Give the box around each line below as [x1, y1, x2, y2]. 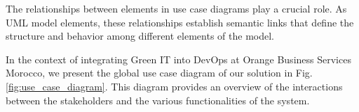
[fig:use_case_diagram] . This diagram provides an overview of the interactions [6, 79, 343, 93]
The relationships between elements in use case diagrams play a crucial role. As [6, 1, 347, 15]
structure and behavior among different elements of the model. [6, 29, 274, 43]
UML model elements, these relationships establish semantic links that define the [6, 15, 354, 29]
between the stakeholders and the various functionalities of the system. [6, 93, 310, 107]
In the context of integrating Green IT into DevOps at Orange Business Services [6, 51, 351, 66]
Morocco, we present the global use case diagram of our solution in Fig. [6, 65, 313, 80]
